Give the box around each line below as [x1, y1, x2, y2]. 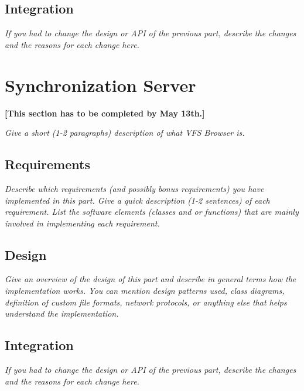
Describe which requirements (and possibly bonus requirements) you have [5, 182, 264, 194]
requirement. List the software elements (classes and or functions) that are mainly [5, 205, 299, 218]
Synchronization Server [5, 73, 196, 97]
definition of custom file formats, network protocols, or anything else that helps [5, 296, 287, 308]
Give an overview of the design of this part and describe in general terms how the [5, 273, 296, 285]
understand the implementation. [5, 307, 119, 320]
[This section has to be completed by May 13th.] [5, 107, 205, 119]
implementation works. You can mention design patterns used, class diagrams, [5, 284, 285, 297]
